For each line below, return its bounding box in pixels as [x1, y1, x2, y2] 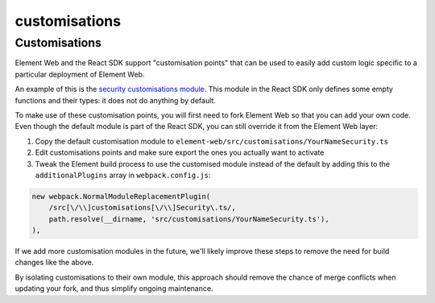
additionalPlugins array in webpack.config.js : [35, 170, 211, 180]
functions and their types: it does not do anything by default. [14, 95, 217, 105]
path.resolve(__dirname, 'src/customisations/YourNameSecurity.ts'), [48, 214, 329, 223]
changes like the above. [14, 258, 94, 268]
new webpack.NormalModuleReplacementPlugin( [31, 192, 211, 201]
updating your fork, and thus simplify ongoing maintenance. [14, 284, 213, 293]
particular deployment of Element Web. [14, 69, 145, 79]
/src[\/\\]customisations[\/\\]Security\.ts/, [48, 203, 237, 213]
